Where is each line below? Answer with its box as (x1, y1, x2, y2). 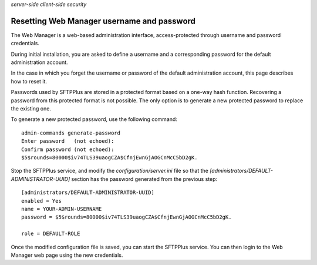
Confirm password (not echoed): (21, 146, 114, 153)
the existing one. (11, 105, 51, 112)
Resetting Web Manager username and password (11, 16, 196, 26)
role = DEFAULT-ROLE (21, 230, 80, 237)
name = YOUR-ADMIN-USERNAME (21, 206, 102, 212)
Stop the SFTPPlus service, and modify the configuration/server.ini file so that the (11, 167, 208, 175)
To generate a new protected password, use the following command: (11, 116, 177, 123)
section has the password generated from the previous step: (71, 175, 218, 182)
